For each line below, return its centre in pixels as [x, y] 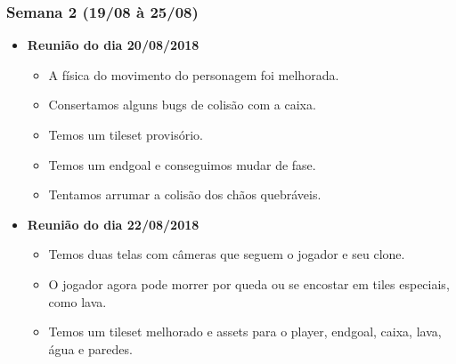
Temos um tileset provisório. [126, 134]
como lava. [77, 301]
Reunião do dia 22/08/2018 [113, 224]
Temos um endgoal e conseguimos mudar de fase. [182, 164]
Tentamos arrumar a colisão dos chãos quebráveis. [185, 194]
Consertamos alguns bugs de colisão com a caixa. [182, 105]
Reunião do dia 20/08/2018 [113, 45]
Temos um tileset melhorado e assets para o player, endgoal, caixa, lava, [245, 332]
